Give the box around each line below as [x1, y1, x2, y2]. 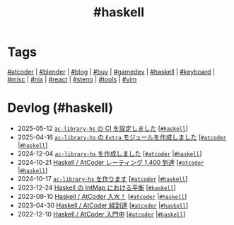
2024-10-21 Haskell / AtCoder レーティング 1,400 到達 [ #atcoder [17, 158, 204, 166]
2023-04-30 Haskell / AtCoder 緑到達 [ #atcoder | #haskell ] [17, 201, 189, 209]
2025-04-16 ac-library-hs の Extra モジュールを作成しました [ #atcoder [17, 132, 227, 142]
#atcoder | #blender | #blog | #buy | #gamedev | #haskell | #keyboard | [7, 67, 216, 76]
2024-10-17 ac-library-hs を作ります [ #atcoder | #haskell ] [17, 174, 188, 183]
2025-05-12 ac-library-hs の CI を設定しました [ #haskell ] [17, 124, 189, 132]
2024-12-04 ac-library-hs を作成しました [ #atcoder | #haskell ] [17, 149, 202, 158]
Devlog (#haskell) [7, 100, 113, 116]
